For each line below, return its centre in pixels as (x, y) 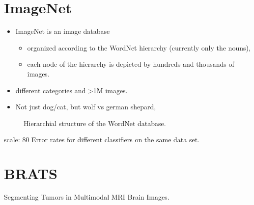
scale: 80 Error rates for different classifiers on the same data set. (102, 140)
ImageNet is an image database (63, 31)
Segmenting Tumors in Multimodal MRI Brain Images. (87, 197)
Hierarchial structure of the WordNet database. (95, 123)
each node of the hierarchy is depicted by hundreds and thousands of (131, 64)
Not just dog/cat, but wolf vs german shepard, (86, 107)
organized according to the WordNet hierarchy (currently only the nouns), (139, 47)
